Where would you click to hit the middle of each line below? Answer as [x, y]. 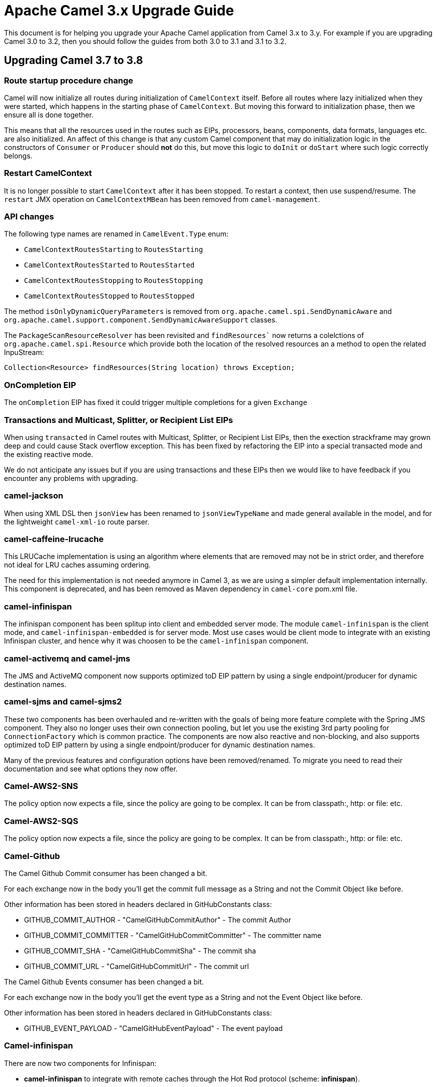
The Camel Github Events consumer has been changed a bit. [104, 981]
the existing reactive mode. [49, 454]
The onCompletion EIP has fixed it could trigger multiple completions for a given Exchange [156, 402]
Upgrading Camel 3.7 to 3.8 [73, 60]
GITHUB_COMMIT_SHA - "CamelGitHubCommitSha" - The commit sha [140, 950]
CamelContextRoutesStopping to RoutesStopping [113, 280]
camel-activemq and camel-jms [67, 658]
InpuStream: [24, 352]
